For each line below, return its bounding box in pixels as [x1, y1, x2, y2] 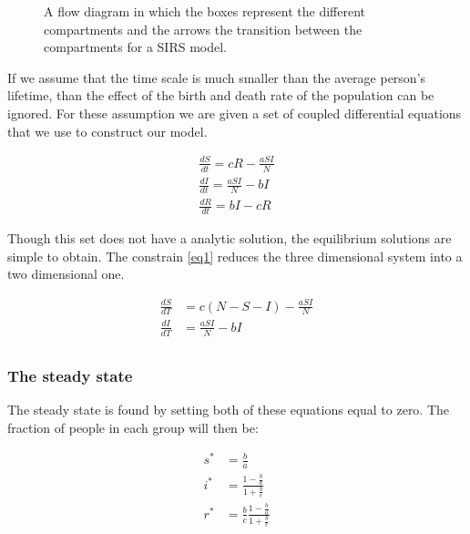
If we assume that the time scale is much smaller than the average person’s [7, 67, 426, 87]
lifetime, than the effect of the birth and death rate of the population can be [7, 86, 434, 105]
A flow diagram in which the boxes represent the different [44, 2, 366, 20]
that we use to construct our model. [7, 121, 208, 140]
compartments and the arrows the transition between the [44, 19, 363, 38]
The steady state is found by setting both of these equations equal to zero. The [7, 400, 450, 419]
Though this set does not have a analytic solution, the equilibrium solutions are [7, 229, 452, 248]
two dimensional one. [7, 264, 125, 283]
